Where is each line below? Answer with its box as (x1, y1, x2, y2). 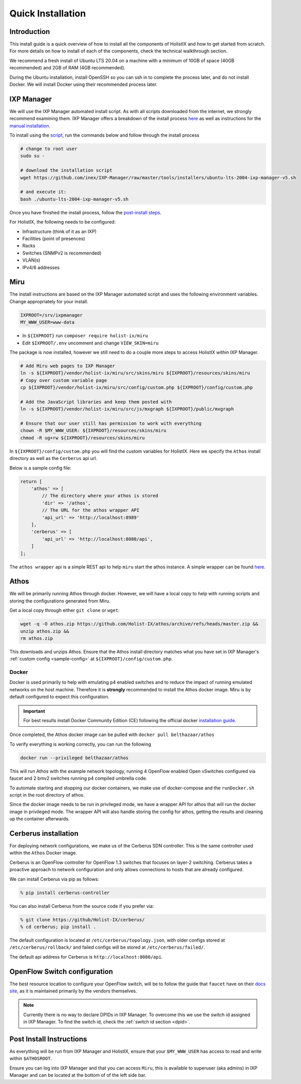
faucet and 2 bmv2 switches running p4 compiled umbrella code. (9, 775, 147, 781)
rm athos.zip (20, 635, 53, 641)
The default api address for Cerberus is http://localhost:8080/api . (9, 953, 163, 960)
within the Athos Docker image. (9, 850, 77, 856)
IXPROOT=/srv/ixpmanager (20, 312, 83, 318)
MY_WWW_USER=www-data (20, 319, 75, 325)
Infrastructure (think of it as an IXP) (22, 228, 97, 234)
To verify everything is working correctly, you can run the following (9, 741, 151, 747)
